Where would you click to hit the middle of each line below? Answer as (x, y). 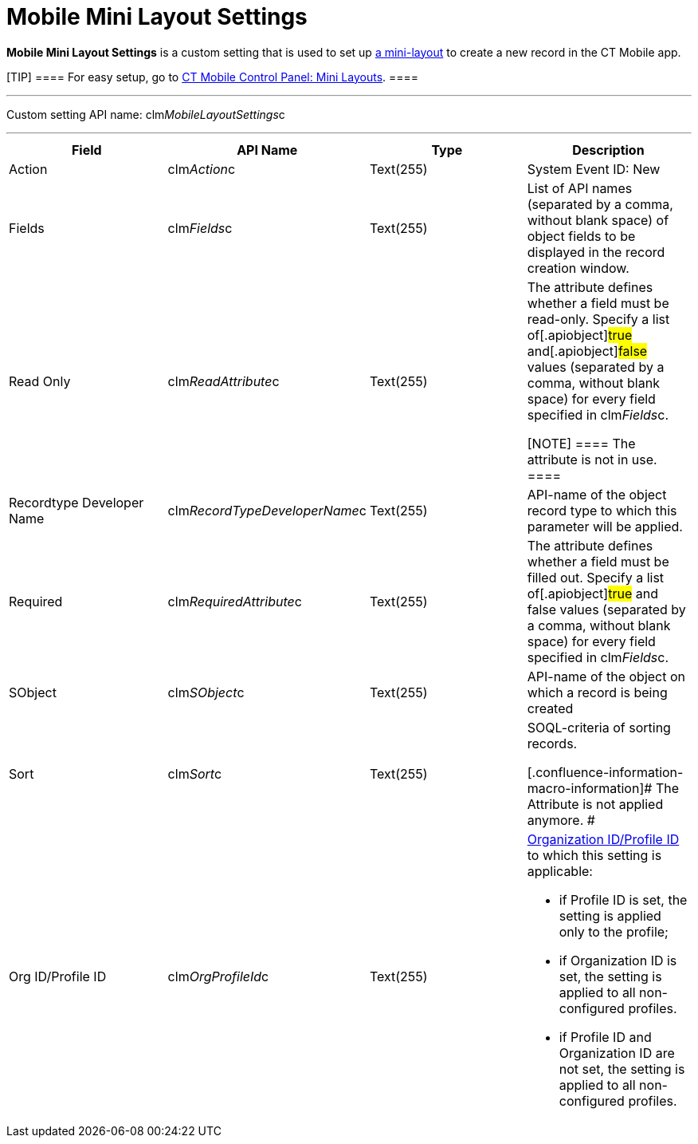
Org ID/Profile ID (58, 976)
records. (552, 743)
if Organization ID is (618, 960)
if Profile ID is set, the (623, 899)
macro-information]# (590, 788)
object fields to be (581, 236)
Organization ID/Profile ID (603, 839)
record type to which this (602, 510)
